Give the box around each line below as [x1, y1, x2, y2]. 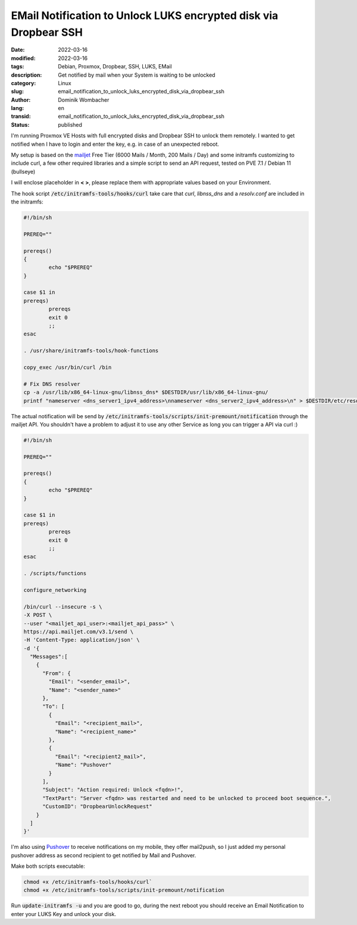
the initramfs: [11, 198, 44, 205]
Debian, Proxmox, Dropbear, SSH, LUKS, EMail [58, 63, 172, 70]
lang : [11, 105, 24, 112]
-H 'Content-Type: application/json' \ [23, 636, 140, 644]
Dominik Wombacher [58, 96, 109, 104]
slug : [11, 88, 24, 95]
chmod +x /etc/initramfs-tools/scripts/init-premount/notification [23, 887, 225, 893]
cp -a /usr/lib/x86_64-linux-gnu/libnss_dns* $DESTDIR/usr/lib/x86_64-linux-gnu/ [23, 389, 269, 396]
